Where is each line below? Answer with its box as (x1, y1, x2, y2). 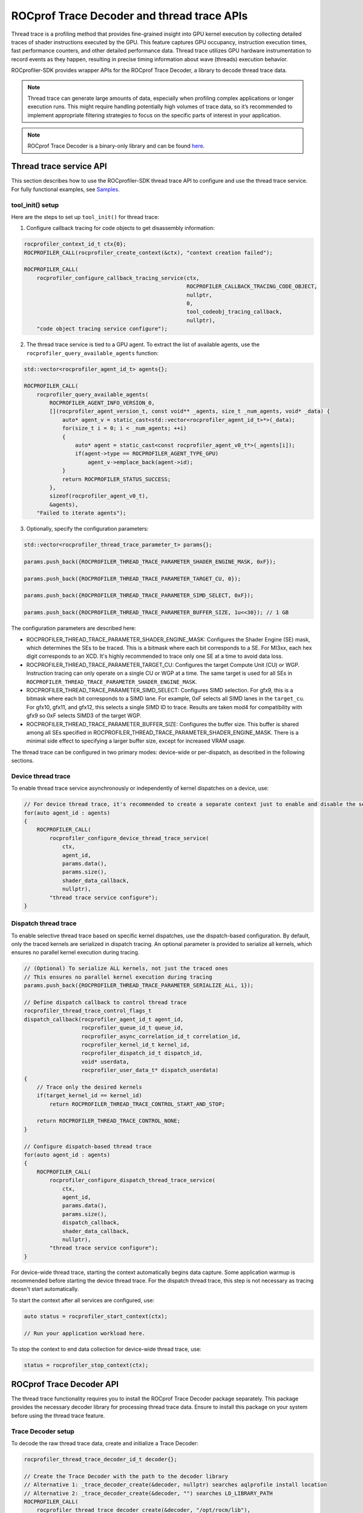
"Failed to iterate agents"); (36, 510, 126, 517)
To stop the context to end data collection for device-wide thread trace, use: (11, 1345, 202, 1353)
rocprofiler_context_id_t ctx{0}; (24, 241, 126, 248)
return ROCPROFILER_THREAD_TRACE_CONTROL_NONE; (36, 1117, 181, 1124)
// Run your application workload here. (24, 1330, 145, 1337)
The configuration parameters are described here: (11, 625, 136, 632)
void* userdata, (81, 1058, 129, 1065)
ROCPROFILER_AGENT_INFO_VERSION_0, (49, 399, 155, 407)
